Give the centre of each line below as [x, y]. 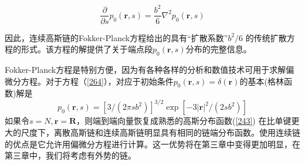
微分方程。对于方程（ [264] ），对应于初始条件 [89, 81]
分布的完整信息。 [218, 49]
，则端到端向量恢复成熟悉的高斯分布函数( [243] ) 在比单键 [184, 121]
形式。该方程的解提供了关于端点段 [87, 49]
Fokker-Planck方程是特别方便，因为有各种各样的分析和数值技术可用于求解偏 [150, 69]
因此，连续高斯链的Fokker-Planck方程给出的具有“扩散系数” [116, 37]
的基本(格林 [262, 81]
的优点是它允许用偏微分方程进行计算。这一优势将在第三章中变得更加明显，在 [152, 144]
